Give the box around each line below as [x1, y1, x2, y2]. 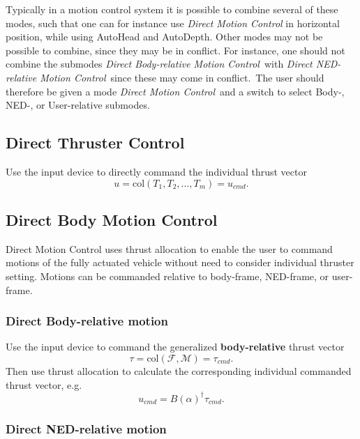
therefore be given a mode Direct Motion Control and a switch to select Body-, [6, 84, 345, 98]
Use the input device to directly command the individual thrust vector [6, 164, 307, 178]
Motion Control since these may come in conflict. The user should [40, 70, 324, 84]
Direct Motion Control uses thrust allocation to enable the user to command [6, 241, 333, 256]
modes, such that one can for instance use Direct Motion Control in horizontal [6, 15, 340, 30]
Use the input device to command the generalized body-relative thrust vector [6, 339, 345, 354]
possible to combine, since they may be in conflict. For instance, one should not [6, 43, 345, 57]
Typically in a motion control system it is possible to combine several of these [6, 2, 338, 16]
